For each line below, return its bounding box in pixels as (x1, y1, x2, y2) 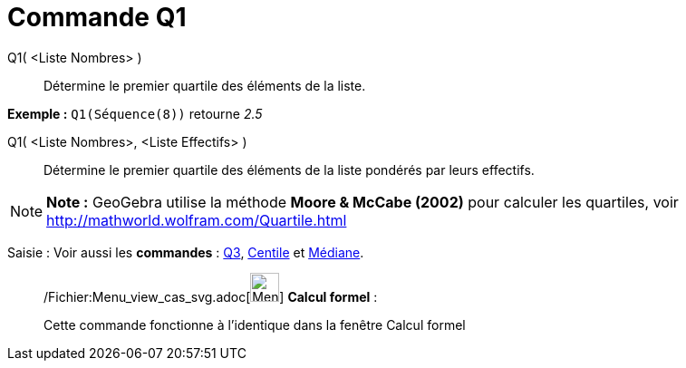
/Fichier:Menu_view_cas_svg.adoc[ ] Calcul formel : (43, 288, 378, 305)
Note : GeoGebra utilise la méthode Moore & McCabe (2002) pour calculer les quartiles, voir (46, 192, 679, 211)
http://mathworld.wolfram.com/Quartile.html (46, 210, 347, 229)
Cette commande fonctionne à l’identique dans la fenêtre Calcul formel (43, 316, 466, 333)
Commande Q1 (7, 2, 187, 33)
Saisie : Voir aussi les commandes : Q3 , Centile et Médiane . (7, 244, 364, 260)
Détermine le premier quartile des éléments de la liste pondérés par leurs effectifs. (43, 161, 535, 178)
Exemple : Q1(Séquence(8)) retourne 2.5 (7, 105, 263, 121)
